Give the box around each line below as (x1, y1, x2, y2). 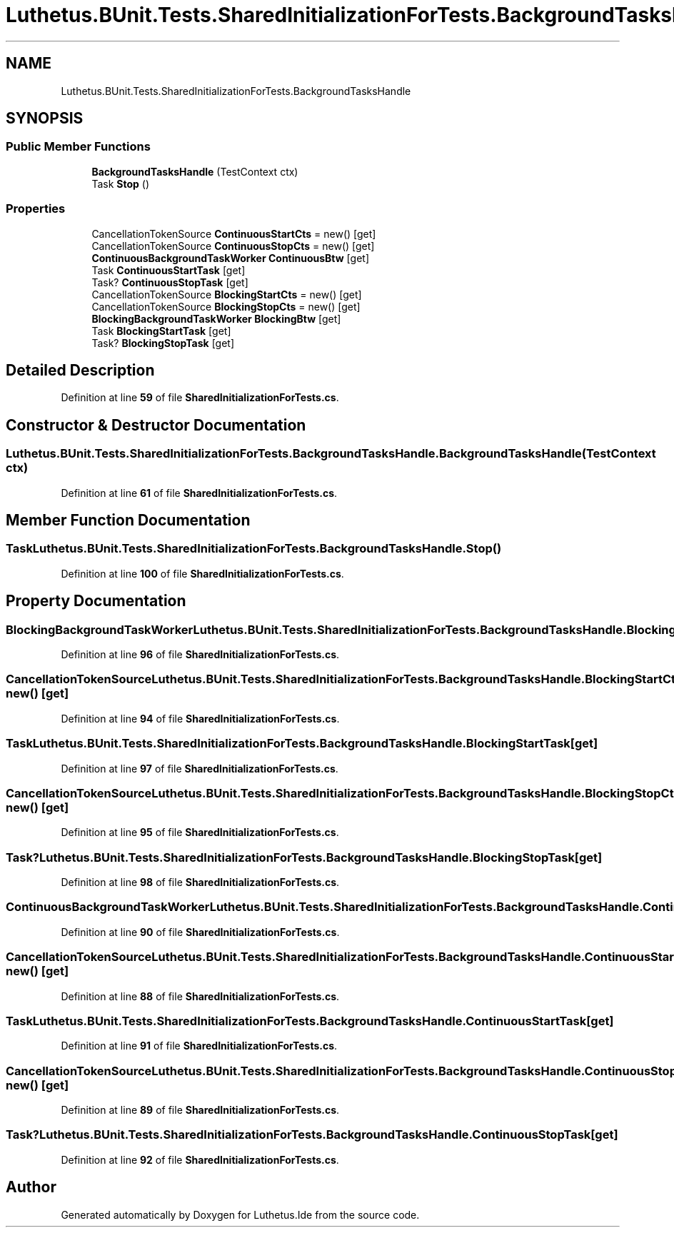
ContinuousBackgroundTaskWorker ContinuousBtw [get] (91, 251, 369, 264)
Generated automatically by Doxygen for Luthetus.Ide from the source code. (61, 1208, 420, 1221)
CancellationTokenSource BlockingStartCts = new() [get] (91, 288, 362, 301)
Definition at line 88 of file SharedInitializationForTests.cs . (61, 990, 340, 1002)
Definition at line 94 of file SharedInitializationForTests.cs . (61, 712, 340, 725)
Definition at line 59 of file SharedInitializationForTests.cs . (61, 391, 339, 404)
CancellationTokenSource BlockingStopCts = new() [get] (91, 300, 361, 313)
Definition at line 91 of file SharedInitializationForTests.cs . (61, 1040, 338, 1052)
